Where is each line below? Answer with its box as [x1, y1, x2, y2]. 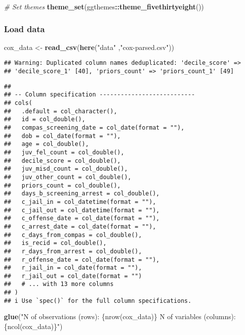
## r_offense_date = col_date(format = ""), [4, 256, 160, 263]
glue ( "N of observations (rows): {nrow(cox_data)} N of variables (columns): [4, 311, 236, 322]
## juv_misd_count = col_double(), [4, 165, 128, 173]
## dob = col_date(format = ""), [4, 132, 121, 140]
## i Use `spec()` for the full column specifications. [4, 297, 192, 304]
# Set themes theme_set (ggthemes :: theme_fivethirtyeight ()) [4, 1, 204, 11]
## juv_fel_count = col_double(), [4, 148, 124, 156]
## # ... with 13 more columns [4, 281, 114, 288]
